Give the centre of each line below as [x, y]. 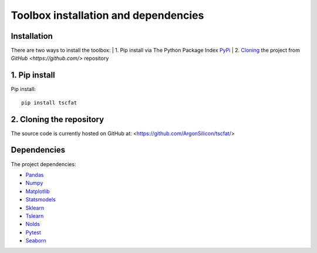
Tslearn [35, 216]
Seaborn [36, 241]
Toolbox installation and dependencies [107, 15]
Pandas [35, 175]
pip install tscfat [49, 102]
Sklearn [35, 208]
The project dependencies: [43, 164]
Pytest [33, 232]
